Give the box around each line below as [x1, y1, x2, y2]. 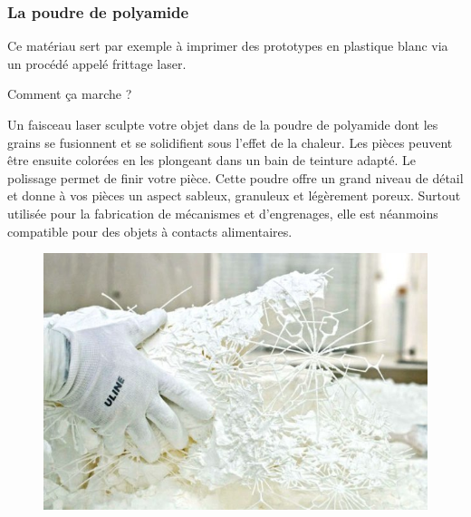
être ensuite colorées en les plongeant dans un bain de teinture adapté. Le [7, 151, 416, 170]
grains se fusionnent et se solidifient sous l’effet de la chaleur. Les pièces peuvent [7, 132, 453, 151]
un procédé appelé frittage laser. [7, 54, 187, 73]
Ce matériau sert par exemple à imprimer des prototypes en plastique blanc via [7, 36, 448, 55]
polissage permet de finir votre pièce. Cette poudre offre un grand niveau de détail [7, 168, 464, 187]
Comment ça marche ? [7, 84, 132, 103]
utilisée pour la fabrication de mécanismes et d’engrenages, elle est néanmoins [7, 203, 438, 222]
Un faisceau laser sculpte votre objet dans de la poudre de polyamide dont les [7, 115, 438, 133]
